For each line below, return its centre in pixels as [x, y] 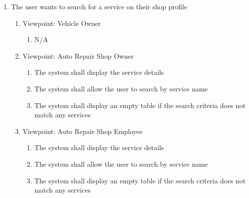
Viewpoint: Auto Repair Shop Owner [78, 55]
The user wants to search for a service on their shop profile [99, 6]
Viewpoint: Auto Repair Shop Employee [83, 131]
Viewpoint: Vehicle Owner [62, 23]
